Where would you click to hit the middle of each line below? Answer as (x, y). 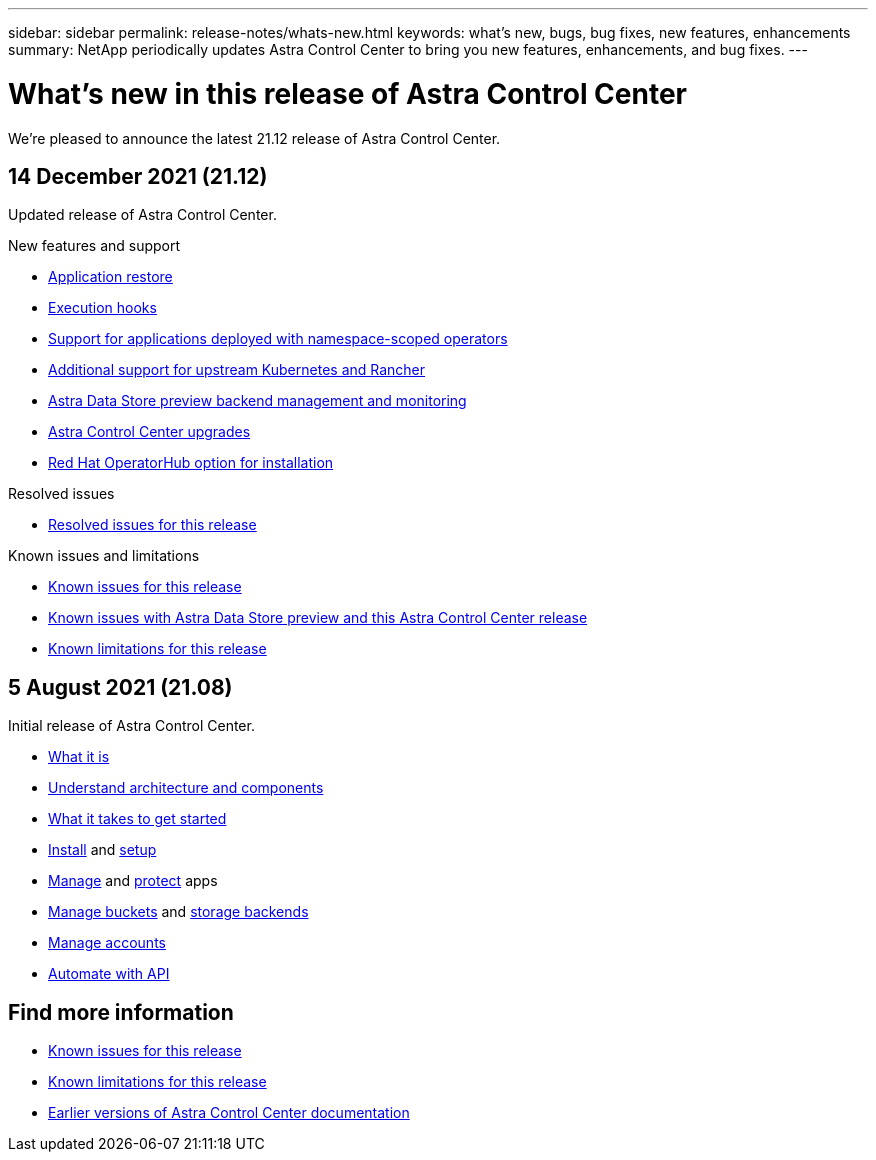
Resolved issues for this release (152, 525)
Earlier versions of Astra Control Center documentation (229, 1113)
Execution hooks (102, 308)
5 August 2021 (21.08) (120, 687)
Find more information (121, 1012)
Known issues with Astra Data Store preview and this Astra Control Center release (318, 618)
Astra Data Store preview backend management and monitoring (257, 401)
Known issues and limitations (104, 556)
